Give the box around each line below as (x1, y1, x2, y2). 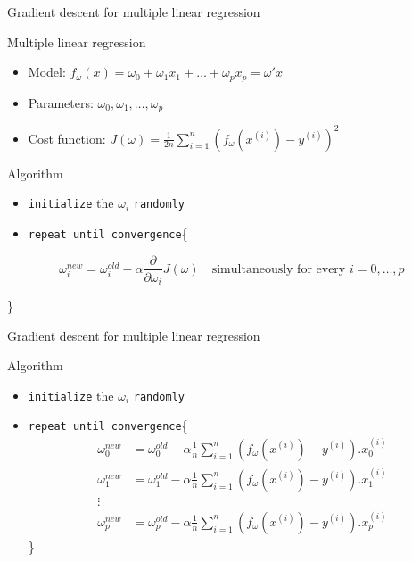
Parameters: (28, 93, 94, 112)
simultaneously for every (211, 262, 346, 276)
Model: (28, 62, 66, 81)
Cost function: (28, 128, 106, 147)
